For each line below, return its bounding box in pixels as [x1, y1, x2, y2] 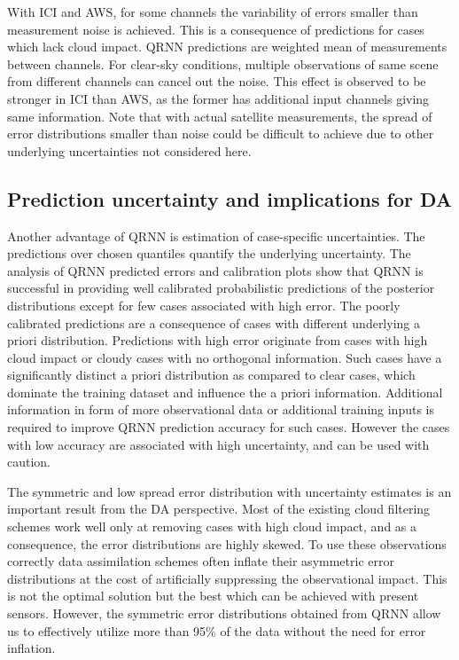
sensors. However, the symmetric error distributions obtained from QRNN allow [7, 604, 441, 623]
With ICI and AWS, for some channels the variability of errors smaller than [7, 3, 418, 20]
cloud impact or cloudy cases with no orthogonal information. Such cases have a [7, 348, 442, 366]
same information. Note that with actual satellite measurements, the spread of [7, 106, 432, 125]
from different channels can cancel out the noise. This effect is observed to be [7, 72, 426, 90]
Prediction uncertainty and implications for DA [7, 185, 453, 212]
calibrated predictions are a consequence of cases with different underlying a [7, 313, 420, 332]
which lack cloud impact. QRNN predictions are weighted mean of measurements [7, 37, 447, 56]
